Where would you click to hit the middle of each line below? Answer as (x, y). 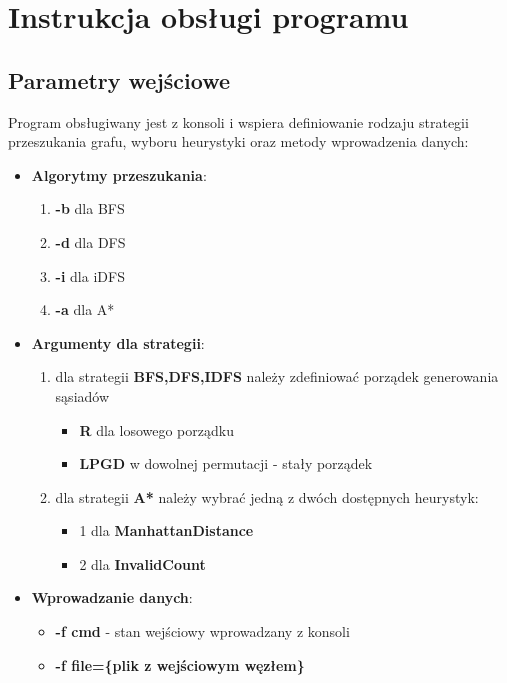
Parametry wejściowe (119, 79)
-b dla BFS (90, 208)
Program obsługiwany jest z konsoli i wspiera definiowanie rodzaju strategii (238, 121)
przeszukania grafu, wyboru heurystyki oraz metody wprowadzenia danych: (238, 141)
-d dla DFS (90, 241)
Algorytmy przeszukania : (119, 174)
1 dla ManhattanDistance (166, 530)
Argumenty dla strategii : (118, 342)
